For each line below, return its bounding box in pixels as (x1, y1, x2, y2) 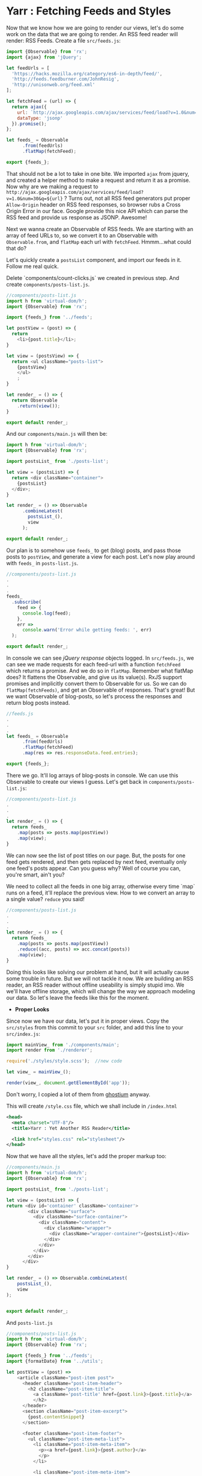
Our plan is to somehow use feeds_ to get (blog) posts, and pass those (6, 547, 182, 554)
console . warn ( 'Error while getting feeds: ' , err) (22, 627, 152, 633)
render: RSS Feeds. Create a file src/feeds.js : (6, 37, 121, 44)
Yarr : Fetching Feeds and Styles (6, 4, 171, 18)
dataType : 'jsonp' (17, 115, 63, 121)
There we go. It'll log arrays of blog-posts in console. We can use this (6, 772, 179, 779)
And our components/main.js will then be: (6, 430, 108, 438)
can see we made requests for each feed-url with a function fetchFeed (6, 661, 181, 668)
